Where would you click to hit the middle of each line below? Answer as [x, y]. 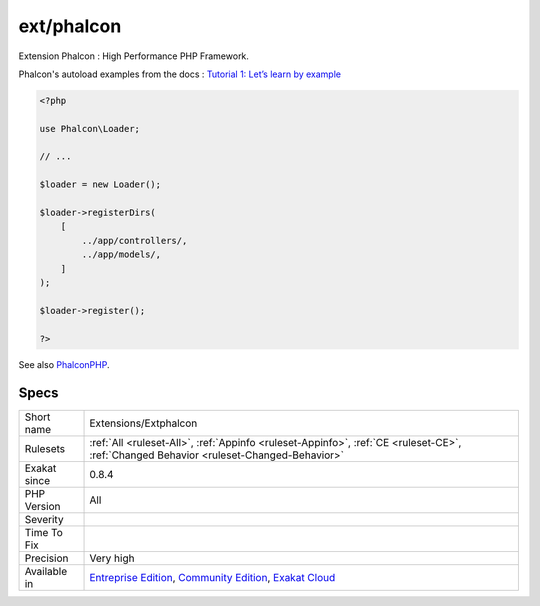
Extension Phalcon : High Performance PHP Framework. [134, 56]
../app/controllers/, [134, 240]
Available [46, 572]
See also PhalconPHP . [64, 364]
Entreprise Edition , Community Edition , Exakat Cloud [212, 578]
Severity [44, 520]
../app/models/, [121, 254]
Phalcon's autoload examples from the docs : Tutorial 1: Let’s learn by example [180, 74]
